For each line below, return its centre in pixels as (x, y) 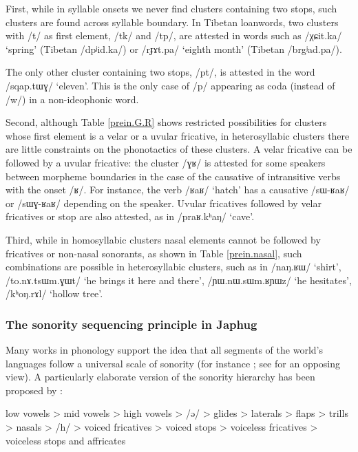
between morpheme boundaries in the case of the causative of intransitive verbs (173, 176)
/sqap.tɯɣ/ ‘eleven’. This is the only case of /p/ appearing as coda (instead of (170, 85)
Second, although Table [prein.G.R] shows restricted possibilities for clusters (166, 122)
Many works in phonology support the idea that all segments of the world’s (164, 350)
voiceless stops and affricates (66, 440)
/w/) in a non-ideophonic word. (72, 99)
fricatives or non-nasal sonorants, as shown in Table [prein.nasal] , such (154, 253)
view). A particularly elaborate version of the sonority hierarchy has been (160, 377)
